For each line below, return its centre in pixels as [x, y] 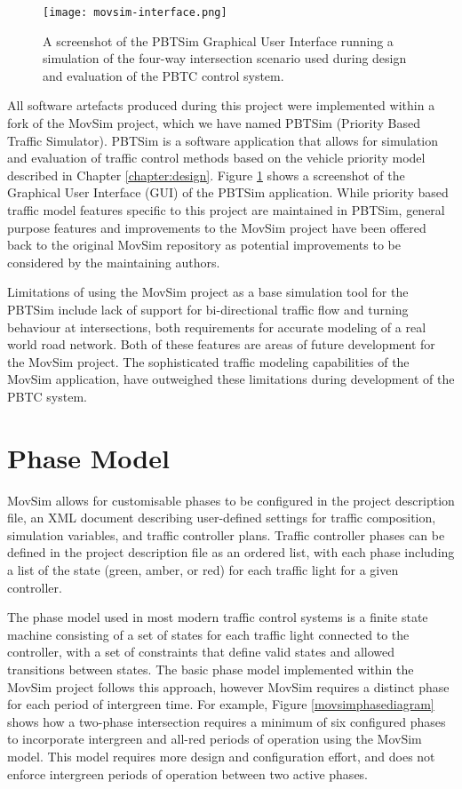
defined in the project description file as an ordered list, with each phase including [231, 552]
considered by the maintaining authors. [114, 262]
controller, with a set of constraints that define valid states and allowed [201, 652]
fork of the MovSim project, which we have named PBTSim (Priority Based [214, 123]
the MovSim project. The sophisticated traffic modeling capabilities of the [208, 361]
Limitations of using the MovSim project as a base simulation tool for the [208, 292]
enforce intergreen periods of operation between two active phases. [188, 773]
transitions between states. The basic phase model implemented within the [211, 669]
